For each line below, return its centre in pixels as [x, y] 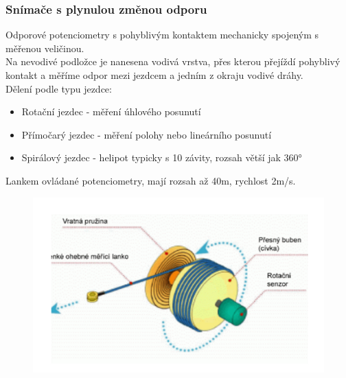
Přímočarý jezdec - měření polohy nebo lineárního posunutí [147, 134]
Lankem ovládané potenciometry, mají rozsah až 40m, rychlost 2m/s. [151, 180]
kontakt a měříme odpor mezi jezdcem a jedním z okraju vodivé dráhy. [154, 75]
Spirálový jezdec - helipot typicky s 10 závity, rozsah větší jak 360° [162, 157]
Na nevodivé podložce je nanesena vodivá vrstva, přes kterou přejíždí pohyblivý [173, 61]
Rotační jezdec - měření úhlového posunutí [111, 111]
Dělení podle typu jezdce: [59, 88]
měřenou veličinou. [45, 48]
